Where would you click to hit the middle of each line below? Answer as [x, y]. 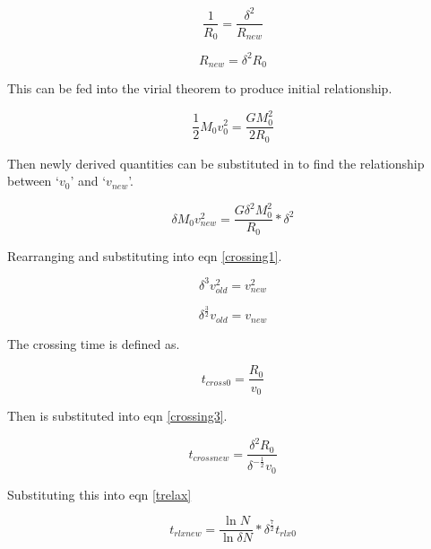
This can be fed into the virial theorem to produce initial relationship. [200, 87]
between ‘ [33, 181]
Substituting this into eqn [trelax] [99, 494]
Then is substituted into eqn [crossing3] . [117, 415]
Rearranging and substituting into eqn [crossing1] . [145, 255]
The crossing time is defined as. [94, 343]
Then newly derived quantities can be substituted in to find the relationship [216, 163]
